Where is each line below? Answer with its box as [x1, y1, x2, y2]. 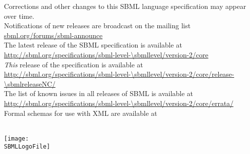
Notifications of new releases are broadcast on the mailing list [4, 20, 191, 31]
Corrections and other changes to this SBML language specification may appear [4, 1, 246, 11]
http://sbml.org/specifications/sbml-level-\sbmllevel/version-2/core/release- [4, 69, 234, 79]
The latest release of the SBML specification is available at [4, 40, 183, 50]
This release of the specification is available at [4, 59, 143, 69]
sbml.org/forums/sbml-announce [4, 30, 103, 40]
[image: [4, 135, 29, 142]
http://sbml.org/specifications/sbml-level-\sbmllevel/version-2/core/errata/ [4, 98, 234, 108]
